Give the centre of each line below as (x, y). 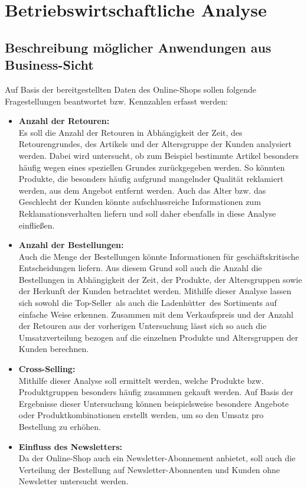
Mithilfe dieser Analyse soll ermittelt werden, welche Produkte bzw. (141, 380)
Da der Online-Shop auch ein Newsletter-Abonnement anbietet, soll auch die (157, 458)
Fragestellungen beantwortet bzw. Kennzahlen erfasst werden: (116, 101)
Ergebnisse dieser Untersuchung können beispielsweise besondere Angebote (153, 403)
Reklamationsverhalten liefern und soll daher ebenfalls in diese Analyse (147, 213)
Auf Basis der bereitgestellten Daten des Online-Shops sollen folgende (130, 89)
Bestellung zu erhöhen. (60, 426)
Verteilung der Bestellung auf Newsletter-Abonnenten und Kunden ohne (149, 469)
